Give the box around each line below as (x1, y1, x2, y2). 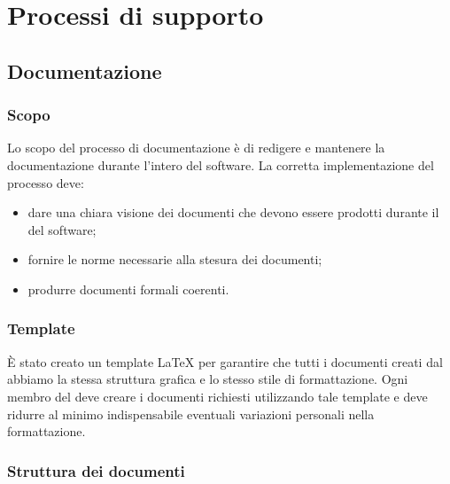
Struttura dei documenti (7, 459, 185, 481)
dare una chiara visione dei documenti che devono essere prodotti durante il (27, 203, 439, 222)
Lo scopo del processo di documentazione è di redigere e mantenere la (7, 138, 385, 157)
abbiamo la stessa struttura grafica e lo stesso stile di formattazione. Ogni (7, 370, 408, 388)
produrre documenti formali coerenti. (27, 279, 229, 298)
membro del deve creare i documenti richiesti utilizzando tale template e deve (7, 386, 428, 405)
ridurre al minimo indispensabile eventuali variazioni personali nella (7, 404, 375, 423)
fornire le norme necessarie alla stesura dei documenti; (27, 250, 322, 269)
